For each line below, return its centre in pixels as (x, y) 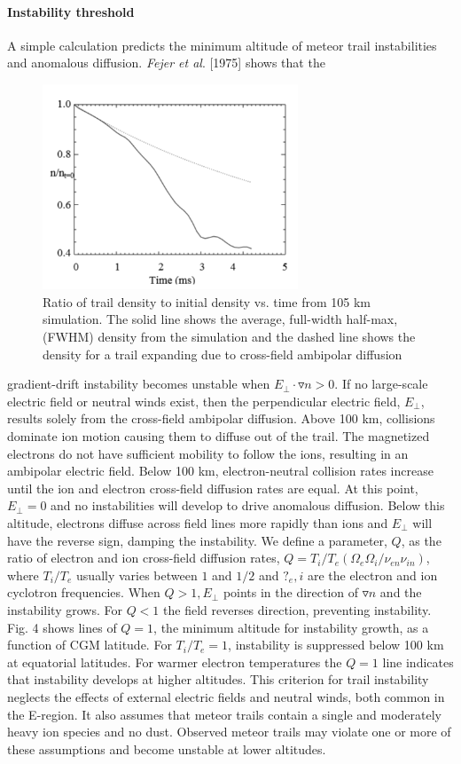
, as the (421, 540)
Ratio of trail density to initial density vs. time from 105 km (207, 301)
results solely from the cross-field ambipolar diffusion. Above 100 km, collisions (221, 418)
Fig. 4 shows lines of (62, 627)
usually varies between (137, 575)
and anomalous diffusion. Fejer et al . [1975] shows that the (166, 63)
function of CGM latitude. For (90, 645)
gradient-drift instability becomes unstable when (139, 384)
